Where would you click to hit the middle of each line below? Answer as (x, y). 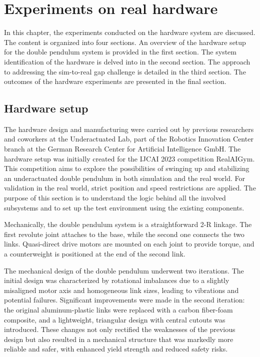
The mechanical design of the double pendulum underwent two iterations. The (124, 270)
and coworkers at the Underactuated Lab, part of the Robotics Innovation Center (129, 139)
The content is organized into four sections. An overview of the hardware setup (125, 42)
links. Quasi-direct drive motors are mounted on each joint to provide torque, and (129, 244)
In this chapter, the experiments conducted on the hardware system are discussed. (130, 32)
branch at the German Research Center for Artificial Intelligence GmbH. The (122, 149)
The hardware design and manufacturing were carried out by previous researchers (129, 129)
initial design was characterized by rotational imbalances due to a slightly (117, 280)
